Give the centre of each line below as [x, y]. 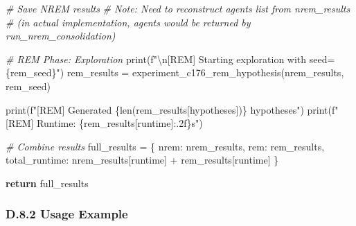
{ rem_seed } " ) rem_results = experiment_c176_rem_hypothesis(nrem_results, [175, 72]
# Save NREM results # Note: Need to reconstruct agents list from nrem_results [178, 8]
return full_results [47, 183]
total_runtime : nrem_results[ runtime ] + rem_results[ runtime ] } [142, 160]
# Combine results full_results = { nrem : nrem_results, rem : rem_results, [165, 146]
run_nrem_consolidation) [61, 36]
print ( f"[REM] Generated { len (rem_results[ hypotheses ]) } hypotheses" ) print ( [169, 109]
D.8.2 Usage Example [67, 214]
